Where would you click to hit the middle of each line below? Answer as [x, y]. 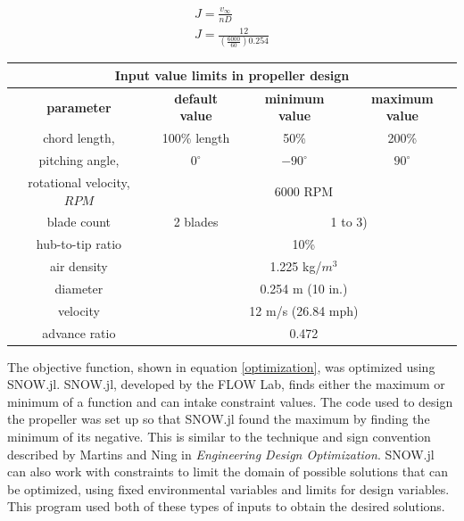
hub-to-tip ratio [79, 244]
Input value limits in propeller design [232, 74]
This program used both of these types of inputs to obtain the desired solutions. [226, 506]
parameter [79, 107]
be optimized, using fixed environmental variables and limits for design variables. [228, 488]
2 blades [196, 222]
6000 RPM [304, 190]
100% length [196, 138]
